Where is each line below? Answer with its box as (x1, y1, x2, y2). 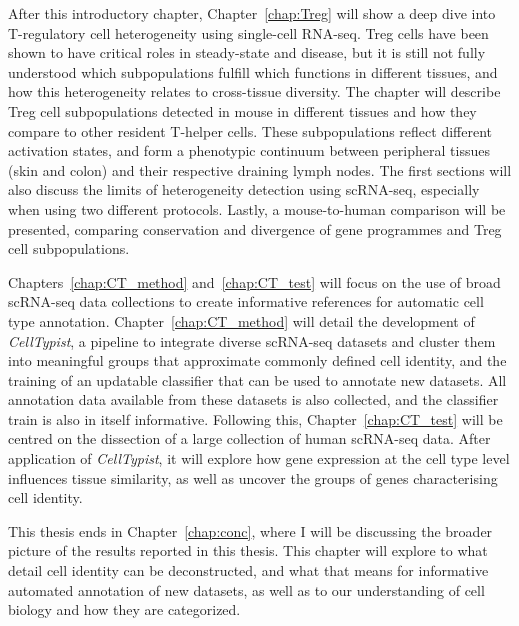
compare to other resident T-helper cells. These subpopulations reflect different (8, 120, 492, 141)
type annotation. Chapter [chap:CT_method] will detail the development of (8, 310, 475, 331)
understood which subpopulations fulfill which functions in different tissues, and (8, 61, 498, 82)
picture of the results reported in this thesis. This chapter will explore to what (8, 540, 488, 561)
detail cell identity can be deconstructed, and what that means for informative (8, 560, 489, 581)
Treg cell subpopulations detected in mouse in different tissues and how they (8, 100, 477, 121)
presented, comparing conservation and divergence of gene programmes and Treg (8, 218, 502, 239)
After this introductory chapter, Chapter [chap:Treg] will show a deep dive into (8, 3, 496, 23)
